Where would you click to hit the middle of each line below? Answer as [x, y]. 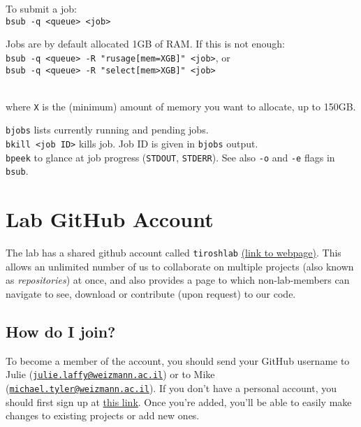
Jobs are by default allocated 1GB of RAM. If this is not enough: [145, 44]
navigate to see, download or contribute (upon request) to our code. [151, 294]
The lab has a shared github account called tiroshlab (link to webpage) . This [174, 253]
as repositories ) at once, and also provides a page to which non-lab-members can [178, 280]
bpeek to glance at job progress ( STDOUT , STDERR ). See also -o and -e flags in [170, 157]
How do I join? [61, 331]
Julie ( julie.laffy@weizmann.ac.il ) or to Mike [110, 374]
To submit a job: [41, 8]
